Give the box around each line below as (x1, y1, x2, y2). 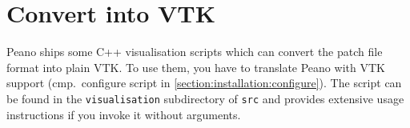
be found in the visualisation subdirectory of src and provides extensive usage (6, 90, 404, 106)
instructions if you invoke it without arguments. (6, 106, 241, 122)
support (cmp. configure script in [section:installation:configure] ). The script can (6, 74, 402, 91)
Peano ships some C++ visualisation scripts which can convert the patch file (6, 43, 383, 60)
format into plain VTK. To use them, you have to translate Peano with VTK (6, 58, 385, 75)
